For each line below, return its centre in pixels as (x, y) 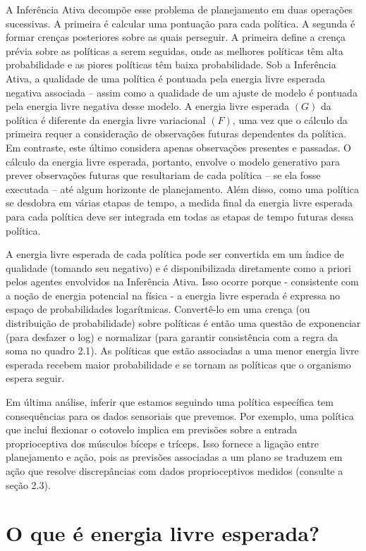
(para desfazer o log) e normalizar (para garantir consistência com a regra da (172, 336)
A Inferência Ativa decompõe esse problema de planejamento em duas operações (179, 9)
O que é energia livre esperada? (163, 533)
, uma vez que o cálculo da (290, 119)
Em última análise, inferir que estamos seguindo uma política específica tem (170, 402)
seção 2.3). (28, 484)
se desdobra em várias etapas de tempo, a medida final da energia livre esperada (179, 203)
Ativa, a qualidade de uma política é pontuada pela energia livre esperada (165, 78)
